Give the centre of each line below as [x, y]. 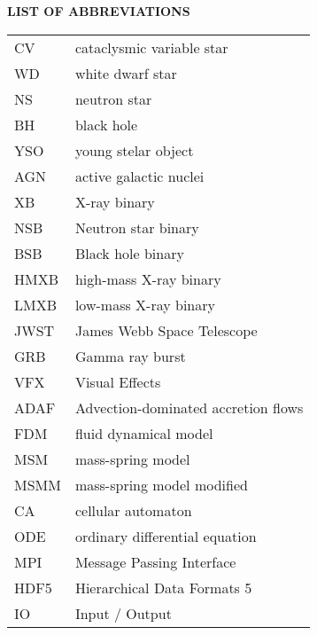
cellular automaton [133, 510]
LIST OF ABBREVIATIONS [99, 11]
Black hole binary [129, 253]
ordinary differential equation [166, 536]
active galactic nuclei [139, 176]
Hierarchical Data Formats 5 [163, 587]
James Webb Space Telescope [166, 330]
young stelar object [134, 150]
